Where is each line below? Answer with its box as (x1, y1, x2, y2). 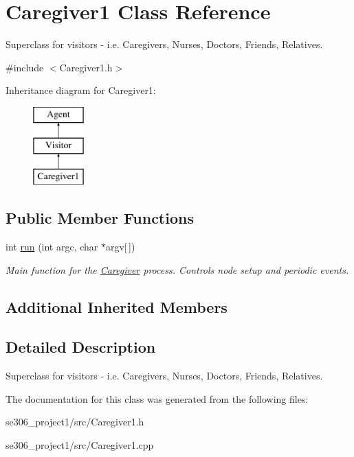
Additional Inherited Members (5, 296, 228, 317)
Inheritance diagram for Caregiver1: (5, 83, 156, 97)
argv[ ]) (105, 239, 135, 254)
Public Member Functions (5, 207, 194, 228)
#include (5, 60, 44, 74)
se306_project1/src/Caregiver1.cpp (5, 438, 154, 452)
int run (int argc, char (5, 239, 98, 254)
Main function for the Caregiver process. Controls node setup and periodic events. (5, 262, 349, 277)
